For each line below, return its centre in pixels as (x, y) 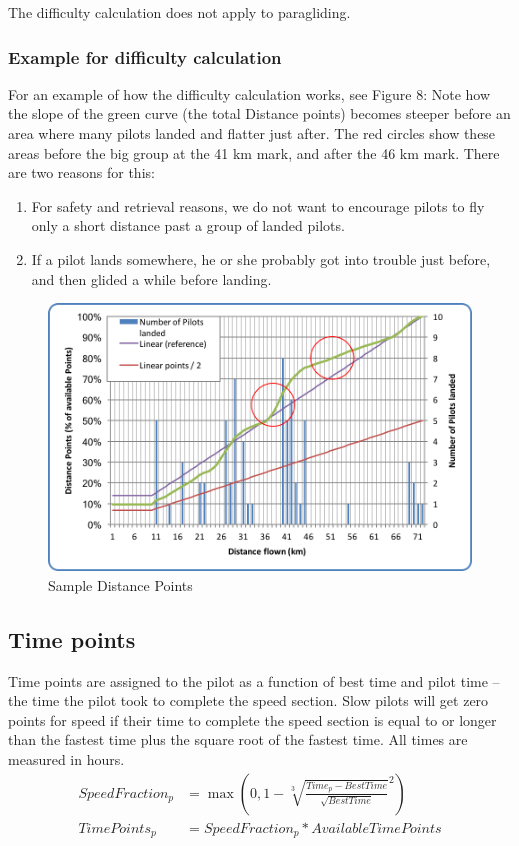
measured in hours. (66, 758)
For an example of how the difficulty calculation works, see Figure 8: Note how (249, 93)
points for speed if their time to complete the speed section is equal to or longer (252, 719)
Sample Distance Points (120, 584)
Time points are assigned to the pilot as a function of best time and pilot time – (254, 680)
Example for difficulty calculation (145, 56)
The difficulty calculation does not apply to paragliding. (179, 12)
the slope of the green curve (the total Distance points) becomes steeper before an (259, 113)
